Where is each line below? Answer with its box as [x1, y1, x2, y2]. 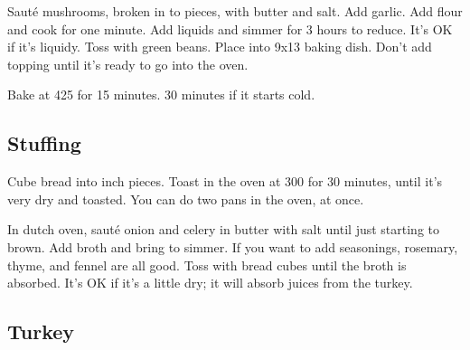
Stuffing [7, 129, 81, 157]
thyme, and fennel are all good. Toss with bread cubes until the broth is [7, 255, 407, 274]
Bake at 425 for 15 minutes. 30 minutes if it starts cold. [7, 85, 315, 104]
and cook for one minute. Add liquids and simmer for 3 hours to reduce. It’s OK [7, 19, 453, 38]
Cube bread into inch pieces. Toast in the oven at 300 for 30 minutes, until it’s [7, 172, 443, 191]
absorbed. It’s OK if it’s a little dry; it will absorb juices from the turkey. [7, 273, 413, 292]
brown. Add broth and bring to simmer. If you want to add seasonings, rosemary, [7, 237, 458, 256]
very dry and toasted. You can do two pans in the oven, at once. [7, 189, 364, 208]
